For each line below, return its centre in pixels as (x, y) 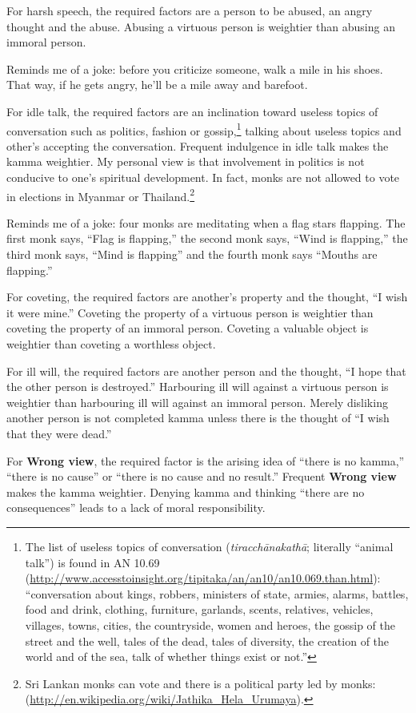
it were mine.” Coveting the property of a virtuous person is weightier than (190, 312)
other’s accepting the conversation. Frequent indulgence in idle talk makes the (198, 145)
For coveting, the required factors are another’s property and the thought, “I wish (207, 297)
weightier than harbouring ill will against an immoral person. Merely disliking (197, 402)
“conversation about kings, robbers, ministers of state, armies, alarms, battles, (217, 593)
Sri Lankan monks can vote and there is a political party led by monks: (200, 683)
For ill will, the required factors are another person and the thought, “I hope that (206, 371)
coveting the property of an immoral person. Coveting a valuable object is (188, 328)
